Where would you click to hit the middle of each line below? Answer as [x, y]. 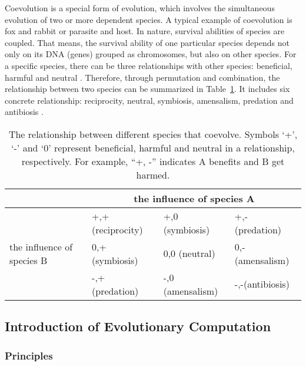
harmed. [153, 174]
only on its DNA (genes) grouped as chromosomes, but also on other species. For [151, 54]
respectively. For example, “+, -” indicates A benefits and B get [153, 161]
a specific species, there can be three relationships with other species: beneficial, [149, 65]
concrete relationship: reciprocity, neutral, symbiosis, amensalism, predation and [149, 100]
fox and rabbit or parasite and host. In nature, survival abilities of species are [145, 31]
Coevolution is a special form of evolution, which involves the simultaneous [140, 8]
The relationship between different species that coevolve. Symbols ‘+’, [153, 134]
